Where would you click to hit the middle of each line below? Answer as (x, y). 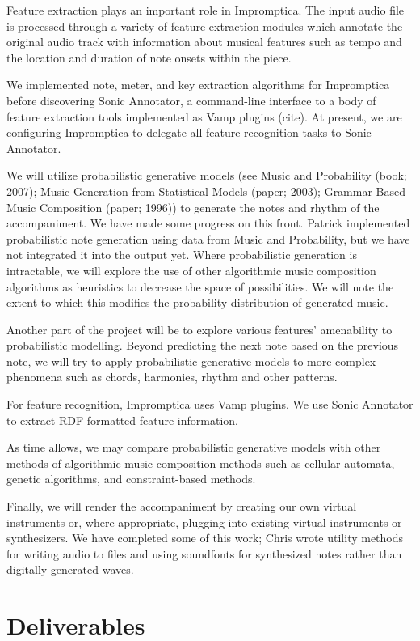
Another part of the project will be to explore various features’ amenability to (199, 329)
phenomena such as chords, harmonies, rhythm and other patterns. (172, 377)
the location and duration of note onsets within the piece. (149, 57)
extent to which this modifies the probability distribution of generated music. (197, 302)
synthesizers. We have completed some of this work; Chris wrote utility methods (205, 538)
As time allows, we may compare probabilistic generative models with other (194, 447)
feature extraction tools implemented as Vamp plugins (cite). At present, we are (204, 116)
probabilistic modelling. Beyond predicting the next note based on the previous (203, 345)
